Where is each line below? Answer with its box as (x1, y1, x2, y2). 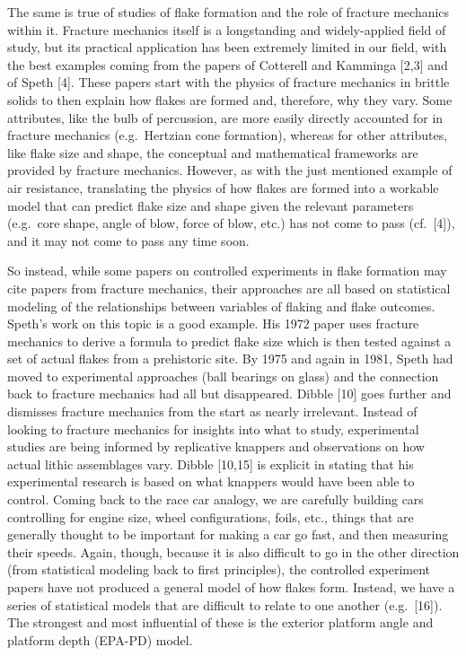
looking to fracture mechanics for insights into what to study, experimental (7, 419, 419, 438)
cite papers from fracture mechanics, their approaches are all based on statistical (7, 278, 451, 297)
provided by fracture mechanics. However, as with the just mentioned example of (7, 161, 453, 179)
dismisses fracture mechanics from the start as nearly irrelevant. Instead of (7, 402, 418, 421)
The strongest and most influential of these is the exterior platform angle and (7, 613, 434, 632)
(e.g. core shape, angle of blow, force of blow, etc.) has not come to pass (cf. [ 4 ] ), (7, 214, 455, 232)
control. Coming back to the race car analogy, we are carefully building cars (7, 490, 424, 509)
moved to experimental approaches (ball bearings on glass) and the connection (7, 366, 439, 385)
